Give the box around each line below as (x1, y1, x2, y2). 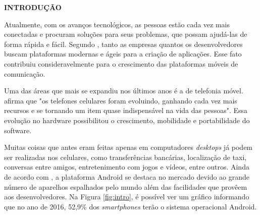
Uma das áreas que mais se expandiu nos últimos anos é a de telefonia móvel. (4, 85, 243, 96)
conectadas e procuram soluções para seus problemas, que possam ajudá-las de (4, 29, 247, 39)
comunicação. (4, 68, 45, 79)
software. (4, 125, 32, 135)
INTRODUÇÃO (4, 2, 62, 12)
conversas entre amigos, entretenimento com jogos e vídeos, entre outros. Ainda (4, 162, 249, 172)
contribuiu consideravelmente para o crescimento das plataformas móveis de (4, 58, 238, 69)
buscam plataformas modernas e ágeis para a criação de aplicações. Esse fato (4, 48, 242, 59)
